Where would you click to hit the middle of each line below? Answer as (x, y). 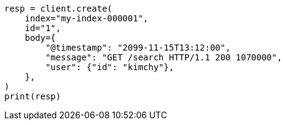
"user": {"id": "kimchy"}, (110, 67)
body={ (40, 38)
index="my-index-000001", (87, 18)
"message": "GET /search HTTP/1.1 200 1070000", (164, 57)
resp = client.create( (59, 9)
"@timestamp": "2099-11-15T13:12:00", (138, 48)
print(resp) (33, 96)
